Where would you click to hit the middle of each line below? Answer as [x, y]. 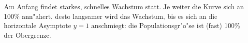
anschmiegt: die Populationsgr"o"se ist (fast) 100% [166, 25]
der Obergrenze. [28, 35]
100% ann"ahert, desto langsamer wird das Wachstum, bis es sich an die [111, 16]
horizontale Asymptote [37, 25]
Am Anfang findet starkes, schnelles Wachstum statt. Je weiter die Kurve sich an [124, 6]
